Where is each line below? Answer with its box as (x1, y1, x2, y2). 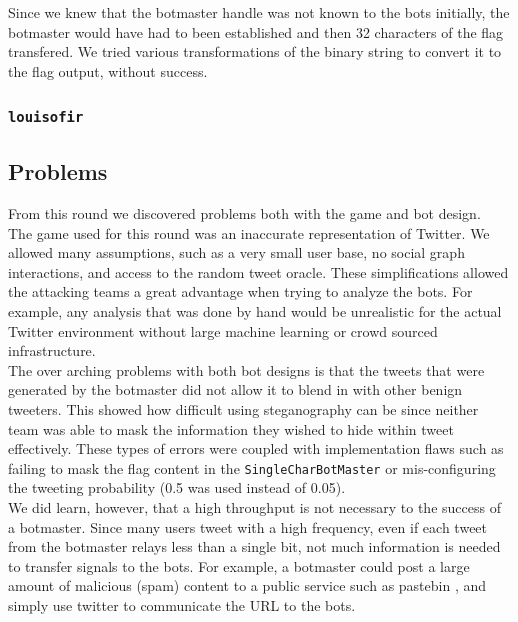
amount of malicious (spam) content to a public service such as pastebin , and (8, 575, 487, 596)
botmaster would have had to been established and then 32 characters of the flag (8, 21, 504, 42)
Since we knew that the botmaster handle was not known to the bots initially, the (8, 2, 510, 22)
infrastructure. (8, 340, 96, 361)
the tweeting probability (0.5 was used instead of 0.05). (8, 477, 346, 498)
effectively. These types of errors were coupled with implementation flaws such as (8, 438, 504, 459)
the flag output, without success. (8, 60, 208, 81)
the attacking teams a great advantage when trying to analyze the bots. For (8, 281, 473, 302)
